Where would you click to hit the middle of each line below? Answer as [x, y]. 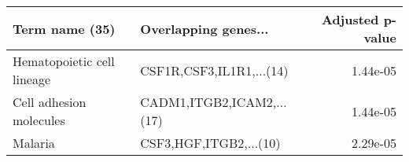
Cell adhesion [50, 102]
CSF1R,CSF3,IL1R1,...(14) [214, 70]
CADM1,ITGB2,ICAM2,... [214, 102]
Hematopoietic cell [64, 61]
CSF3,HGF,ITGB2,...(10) [210, 143]
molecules [39, 120]
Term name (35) [64, 28]
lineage [32, 79]
